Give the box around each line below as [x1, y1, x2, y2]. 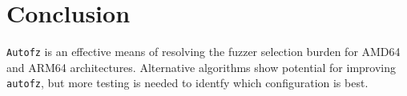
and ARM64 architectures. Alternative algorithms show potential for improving [6, 58, 397, 75]
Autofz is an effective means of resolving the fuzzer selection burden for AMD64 [6, 43, 401, 60]
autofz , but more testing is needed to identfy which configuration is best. [6, 74, 369, 91]
